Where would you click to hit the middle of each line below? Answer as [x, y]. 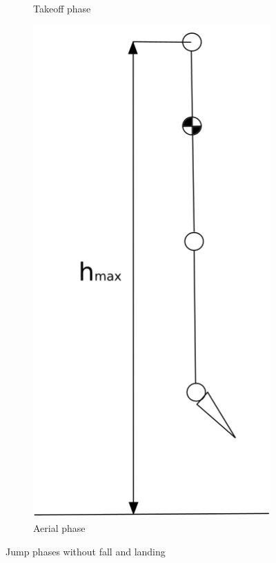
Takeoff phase [62, 8]
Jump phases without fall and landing [86, 551]
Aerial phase [59, 528]
